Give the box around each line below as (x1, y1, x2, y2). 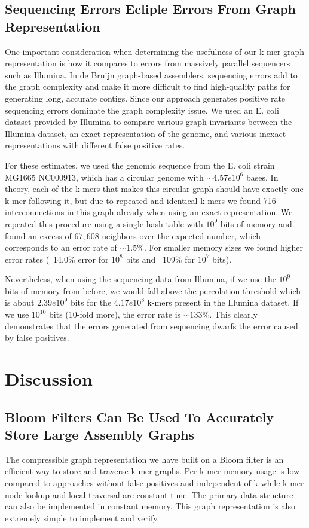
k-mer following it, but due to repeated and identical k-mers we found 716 (5, 194, 276, 206)
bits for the (70, 296, 112, 309)
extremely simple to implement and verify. (5, 511, 160, 524)
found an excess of (5, 229, 72, 242)
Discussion (5, 367, 93, 391)
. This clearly (209, 308, 258, 321)
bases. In (246, 170, 279, 183)
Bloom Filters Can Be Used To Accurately (5, 407, 274, 426)
